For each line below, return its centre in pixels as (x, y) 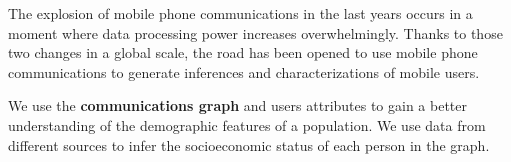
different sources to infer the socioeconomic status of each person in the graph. (249, 144)
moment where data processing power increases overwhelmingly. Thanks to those (255, 32)
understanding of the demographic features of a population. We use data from (247, 124)
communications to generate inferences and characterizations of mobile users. (244, 71)
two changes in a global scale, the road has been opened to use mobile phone (243, 52)
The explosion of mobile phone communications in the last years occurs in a (240, 13)
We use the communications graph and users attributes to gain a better (238, 105)
